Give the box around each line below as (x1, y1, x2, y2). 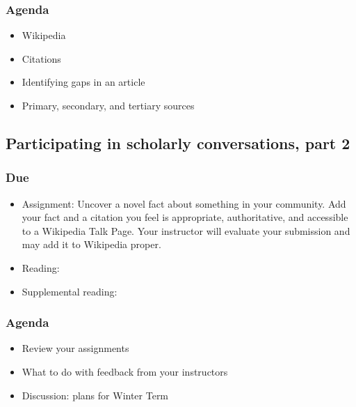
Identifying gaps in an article (22, 75, 145, 89)
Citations (22, 51, 61, 66)
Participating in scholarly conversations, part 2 (6, 132, 350, 153)
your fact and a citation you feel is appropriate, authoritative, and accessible (22, 210, 348, 224)
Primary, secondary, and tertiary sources (22, 98, 195, 112)
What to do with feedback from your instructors (22, 364, 228, 378)
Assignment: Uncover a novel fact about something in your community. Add (22, 196, 346, 210)
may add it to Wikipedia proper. (22, 237, 161, 252)
